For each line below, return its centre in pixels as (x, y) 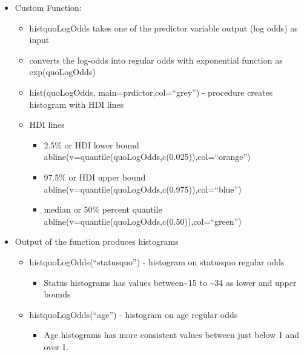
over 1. (56, 346)
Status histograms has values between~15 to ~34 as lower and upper (170, 282)
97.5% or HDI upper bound (95, 177)
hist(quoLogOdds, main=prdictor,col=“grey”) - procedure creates (151, 92)
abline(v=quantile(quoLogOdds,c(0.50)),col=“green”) (143, 221)
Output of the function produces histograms (97, 241)
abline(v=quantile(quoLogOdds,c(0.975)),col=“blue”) (143, 189)
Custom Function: (48, 7)
